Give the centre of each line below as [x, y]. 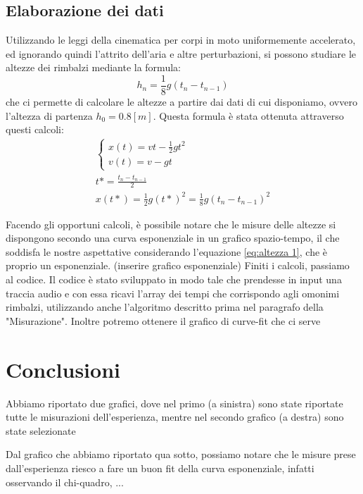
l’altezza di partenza [49, 115]
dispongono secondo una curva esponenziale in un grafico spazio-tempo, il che [173, 238]
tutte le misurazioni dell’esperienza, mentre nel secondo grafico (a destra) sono [175, 417]
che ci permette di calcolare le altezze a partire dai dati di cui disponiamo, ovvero [181, 102]
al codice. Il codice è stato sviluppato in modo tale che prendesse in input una [174, 279]
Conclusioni [63, 369]
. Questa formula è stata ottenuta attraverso [248, 115]
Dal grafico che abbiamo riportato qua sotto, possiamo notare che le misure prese [181, 454]
